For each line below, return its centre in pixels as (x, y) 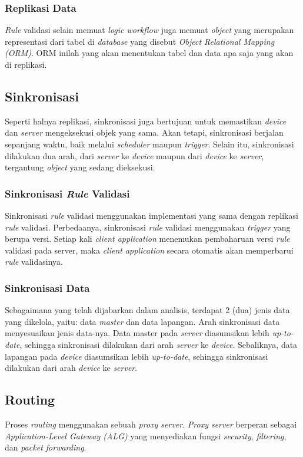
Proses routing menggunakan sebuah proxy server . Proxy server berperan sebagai (151, 424)
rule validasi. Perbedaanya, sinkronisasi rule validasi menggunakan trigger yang (148, 227)
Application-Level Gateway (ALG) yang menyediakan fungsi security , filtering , (146, 435)
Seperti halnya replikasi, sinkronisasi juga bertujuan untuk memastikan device (146, 121)
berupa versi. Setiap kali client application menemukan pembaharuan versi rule (147, 239)
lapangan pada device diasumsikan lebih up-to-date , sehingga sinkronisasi (136, 356)
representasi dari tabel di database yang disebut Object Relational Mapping (140, 41)
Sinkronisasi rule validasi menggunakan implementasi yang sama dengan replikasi (151, 215)
